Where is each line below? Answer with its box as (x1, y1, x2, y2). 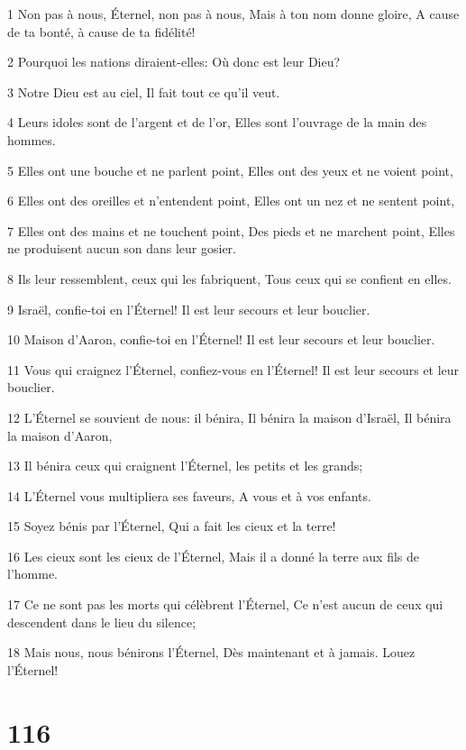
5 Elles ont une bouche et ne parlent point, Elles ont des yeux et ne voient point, (7, 160, 453, 179)
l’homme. (7, 564, 58, 583)
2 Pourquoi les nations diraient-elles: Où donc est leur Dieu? (7, 52, 341, 71)
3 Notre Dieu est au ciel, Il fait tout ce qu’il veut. (7, 82, 280, 101)
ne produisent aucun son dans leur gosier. (7, 239, 237, 258)
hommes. (7, 130, 56, 149)
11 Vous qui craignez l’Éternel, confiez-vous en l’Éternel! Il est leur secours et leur (7, 360, 460, 379)
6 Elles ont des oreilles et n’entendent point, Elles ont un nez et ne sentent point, (7, 191, 455, 210)
